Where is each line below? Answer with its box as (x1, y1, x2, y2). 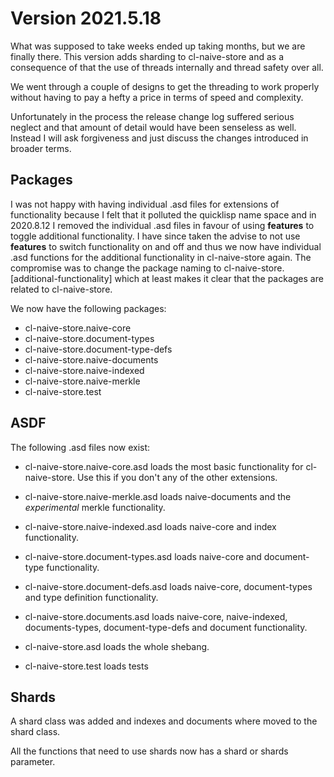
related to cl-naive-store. (10, 283, 113, 295)
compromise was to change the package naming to (10, 262, 222, 274)
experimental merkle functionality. (24, 501, 166, 513)
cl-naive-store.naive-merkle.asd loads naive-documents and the (24, 490, 292, 502)
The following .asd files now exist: (10, 441, 151, 453)
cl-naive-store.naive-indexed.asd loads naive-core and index (24, 520, 277, 532)
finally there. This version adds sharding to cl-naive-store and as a (10, 50, 285, 62)
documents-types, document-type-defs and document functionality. (24, 621, 308, 633)
